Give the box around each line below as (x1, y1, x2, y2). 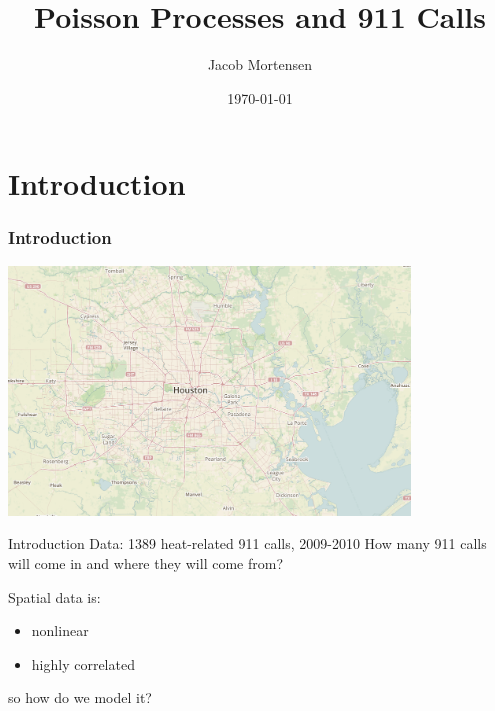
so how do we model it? (8, 687, 152, 708)
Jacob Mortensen (207, 54, 313, 75)
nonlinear (31, 620, 89, 641)
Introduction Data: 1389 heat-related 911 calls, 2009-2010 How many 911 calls (8, 533, 487, 554)
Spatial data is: (8, 586, 101, 607)
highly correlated (31, 653, 135, 674)
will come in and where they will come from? (8, 552, 283, 573)
